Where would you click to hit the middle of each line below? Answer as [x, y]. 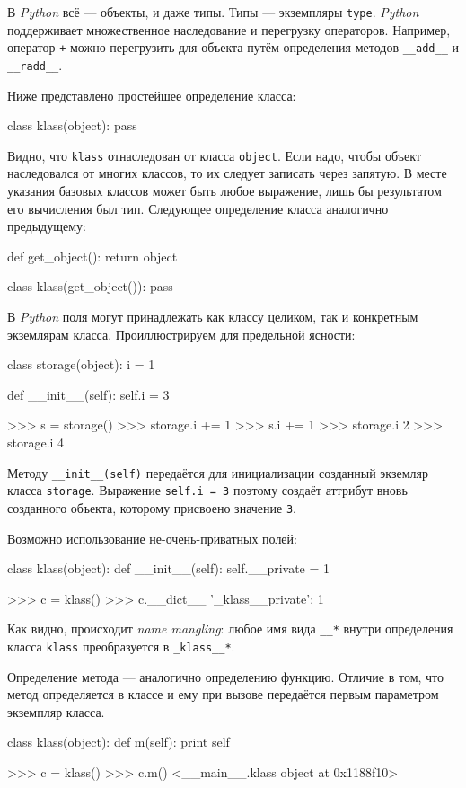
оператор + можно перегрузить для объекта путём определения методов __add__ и [233, 47]
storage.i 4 [36, 442]
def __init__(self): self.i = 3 [88, 394]
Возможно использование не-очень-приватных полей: [152, 538]
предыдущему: [47, 226]
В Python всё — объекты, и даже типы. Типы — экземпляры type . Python [213, 12]
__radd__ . [35, 64]
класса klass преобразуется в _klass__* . [121, 646]
